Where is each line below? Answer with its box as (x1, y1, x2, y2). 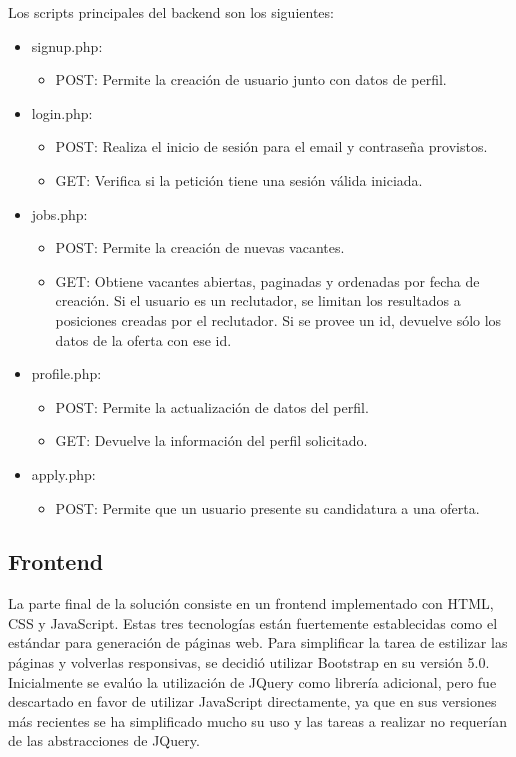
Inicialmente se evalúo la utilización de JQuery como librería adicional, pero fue (8, 671, 497, 692)
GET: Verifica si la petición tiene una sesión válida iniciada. (55, 169, 423, 190)
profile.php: (31, 363, 102, 384)
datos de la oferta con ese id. (55, 329, 232, 350)
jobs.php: (31, 203, 88, 224)
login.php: (31, 102, 93, 123)
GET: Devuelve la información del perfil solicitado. (55, 430, 368, 451)
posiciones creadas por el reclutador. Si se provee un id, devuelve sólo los (55, 309, 502, 330)
